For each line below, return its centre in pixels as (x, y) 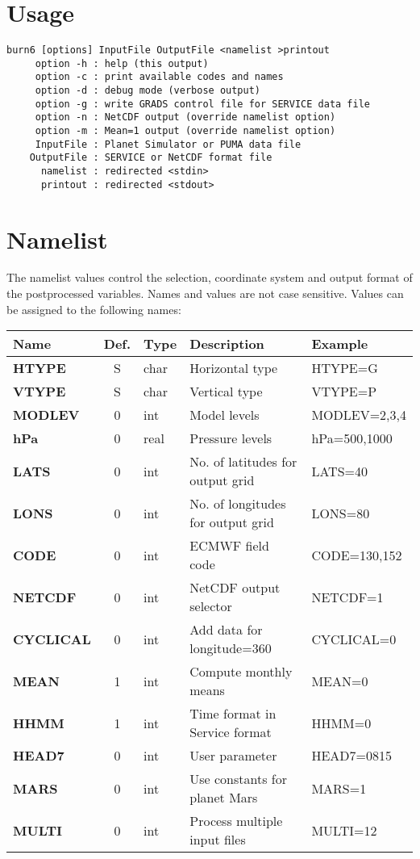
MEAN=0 (340, 681)
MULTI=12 (344, 830)
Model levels (225, 415)
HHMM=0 (341, 723)
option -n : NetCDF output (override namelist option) (185, 117)
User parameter (233, 756)
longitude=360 (231, 648)
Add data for (226, 630)
